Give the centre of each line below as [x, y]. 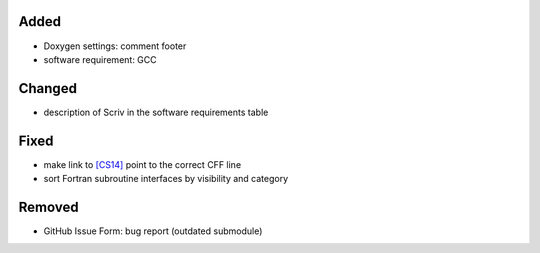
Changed [47, 88]
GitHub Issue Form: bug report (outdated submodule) [153, 231]
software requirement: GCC [100, 59]
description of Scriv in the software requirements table [156, 112]
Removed [48, 206]
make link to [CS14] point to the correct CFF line [142, 164]
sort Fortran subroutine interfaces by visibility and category [166, 179]
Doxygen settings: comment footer [115, 46]
